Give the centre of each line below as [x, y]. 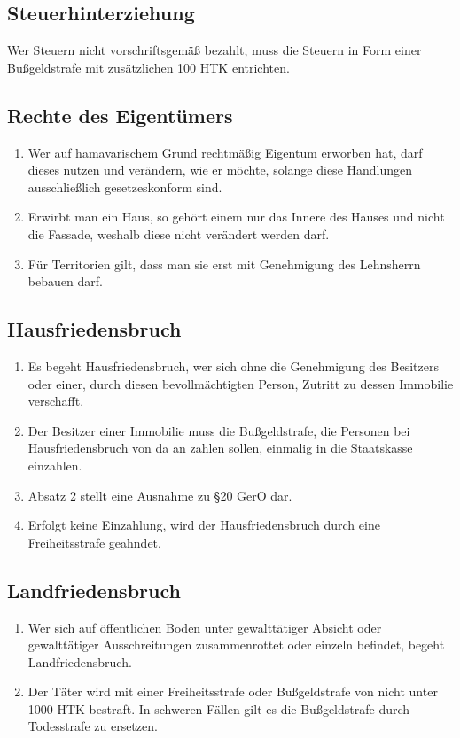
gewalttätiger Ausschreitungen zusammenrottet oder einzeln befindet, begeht [236, 645]
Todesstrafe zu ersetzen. [93, 726]
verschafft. [56, 401]
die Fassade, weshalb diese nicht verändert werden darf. [179, 233]
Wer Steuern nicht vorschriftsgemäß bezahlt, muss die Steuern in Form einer [214, 50]
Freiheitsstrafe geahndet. [94, 542]
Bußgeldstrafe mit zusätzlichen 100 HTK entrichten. [148, 67]
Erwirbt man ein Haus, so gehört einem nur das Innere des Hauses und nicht [236, 217]
